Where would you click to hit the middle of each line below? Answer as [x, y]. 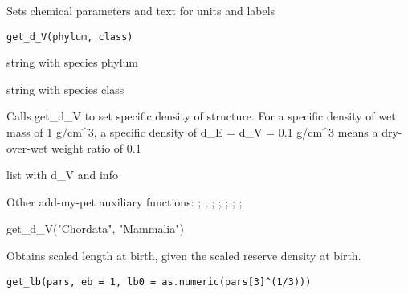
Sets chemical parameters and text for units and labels [141, 10]
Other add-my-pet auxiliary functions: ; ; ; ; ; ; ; [124, 201]
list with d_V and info [62, 175]
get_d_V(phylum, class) [70, 37]
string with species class [65, 89]
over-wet [27, 147]
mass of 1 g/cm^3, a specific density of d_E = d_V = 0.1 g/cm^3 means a [192, 132]
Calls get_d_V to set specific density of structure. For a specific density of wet [201, 116]
